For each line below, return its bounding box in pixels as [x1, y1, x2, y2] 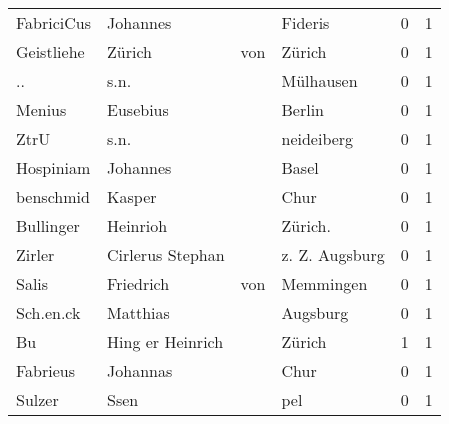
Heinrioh [107, 214, 168, 237]
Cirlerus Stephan [107, 243, 225, 266]
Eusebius [107, 98, 169, 121]
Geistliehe [16, 40, 85, 63]
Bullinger [16, 214, 80, 237]
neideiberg [281, 127, 354, 150]
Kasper [107, 185, 157, 208]
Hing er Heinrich [107, 330, 224, 353]
